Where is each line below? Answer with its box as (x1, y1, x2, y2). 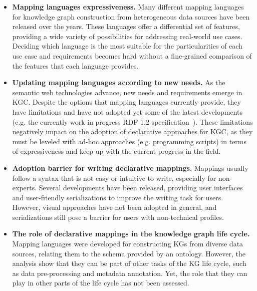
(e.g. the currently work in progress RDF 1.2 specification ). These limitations (12, 116, 253, 127)
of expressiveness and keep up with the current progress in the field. (12, 146, 221, 156)
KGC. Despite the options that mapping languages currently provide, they (12, 97, 241, 107)
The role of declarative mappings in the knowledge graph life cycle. (12, 228, 250, 239)
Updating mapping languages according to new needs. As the (12, 77, 225, 88)
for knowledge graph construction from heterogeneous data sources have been (12, 11, 250, 22)
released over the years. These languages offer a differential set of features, (12, 21, 240, 32)
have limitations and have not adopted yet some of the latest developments (12, 106, 242, 117)
